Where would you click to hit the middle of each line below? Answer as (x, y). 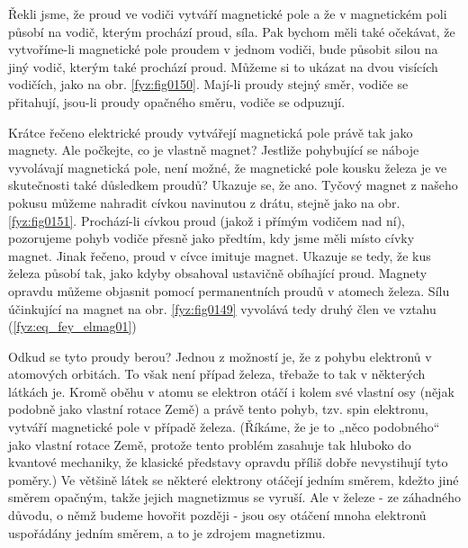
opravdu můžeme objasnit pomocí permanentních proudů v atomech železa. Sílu (229, 290)
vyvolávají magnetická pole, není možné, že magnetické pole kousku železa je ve (228, 167)
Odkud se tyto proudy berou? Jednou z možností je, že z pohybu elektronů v (220, 356)
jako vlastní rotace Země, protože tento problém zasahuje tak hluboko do (210, 444)
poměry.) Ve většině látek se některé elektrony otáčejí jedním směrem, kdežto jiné (234, 479)
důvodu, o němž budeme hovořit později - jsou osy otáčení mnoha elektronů (217, 515)
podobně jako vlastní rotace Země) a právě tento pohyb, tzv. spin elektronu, (218, 409)
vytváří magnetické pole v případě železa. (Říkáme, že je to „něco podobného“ (224, 427)
